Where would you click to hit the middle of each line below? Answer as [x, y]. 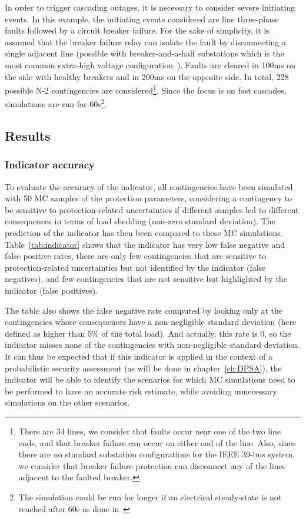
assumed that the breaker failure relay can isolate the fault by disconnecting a [146, 41]
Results [28, 136]
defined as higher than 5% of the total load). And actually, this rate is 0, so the [148, 333]
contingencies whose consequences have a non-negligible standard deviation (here [151, 322]
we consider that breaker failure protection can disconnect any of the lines [152, 465]
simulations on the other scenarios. [67, 402]
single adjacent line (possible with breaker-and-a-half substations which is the [144, 53]
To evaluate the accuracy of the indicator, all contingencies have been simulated [149, 186]
